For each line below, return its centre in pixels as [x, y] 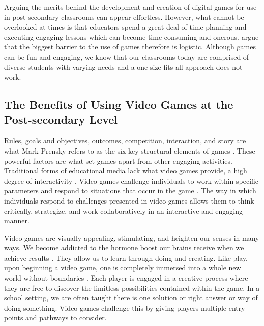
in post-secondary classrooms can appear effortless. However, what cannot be [124, 17]
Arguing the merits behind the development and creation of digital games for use [130, 7]
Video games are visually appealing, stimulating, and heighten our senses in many [132, 237]
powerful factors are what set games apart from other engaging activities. [118, 160]
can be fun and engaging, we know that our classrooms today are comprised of [127, 56]
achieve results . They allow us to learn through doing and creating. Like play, [126, 257]
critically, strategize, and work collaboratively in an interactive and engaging [123, 210]
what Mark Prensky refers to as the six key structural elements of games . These [130, 150]
